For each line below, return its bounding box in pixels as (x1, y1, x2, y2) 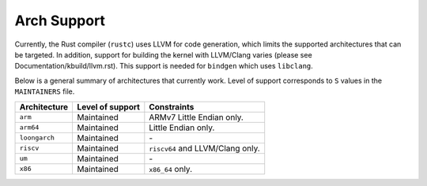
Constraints (149, 101, 195, 112)
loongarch (19, 134, 55, 142)
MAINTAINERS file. (14, 87, 75, 96)
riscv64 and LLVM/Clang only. (149, 143, 260, 154)
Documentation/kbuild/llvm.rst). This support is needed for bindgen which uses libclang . (14, 61, 314, 71)
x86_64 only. (149, 163, 193, 174)
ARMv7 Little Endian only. (149, 111, 244, 122)
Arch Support (14, 12, 106, 29)
